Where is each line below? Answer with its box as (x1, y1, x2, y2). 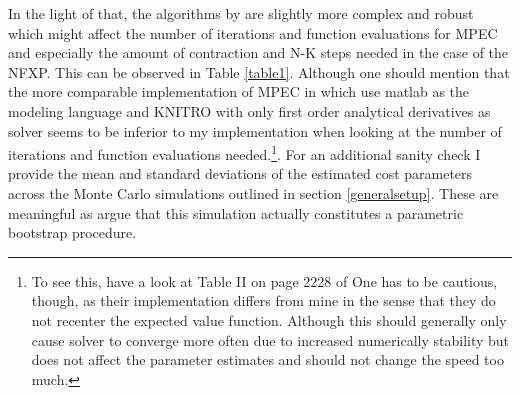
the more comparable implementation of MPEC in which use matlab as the (8, 81, 470, 102)
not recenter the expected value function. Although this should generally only (31, 309, 507, 330)
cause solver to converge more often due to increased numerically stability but (31, 329, 510, 350)
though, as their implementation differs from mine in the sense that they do (31, 290, 496, 311)
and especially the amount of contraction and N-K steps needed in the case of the (8, 42, 509, 63)
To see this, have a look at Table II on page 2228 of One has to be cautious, (31, 270, 498, 291)
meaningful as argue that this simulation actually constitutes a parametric (8, 202, 464, 223)
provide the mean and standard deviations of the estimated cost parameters (8, 163, 473, 184)
